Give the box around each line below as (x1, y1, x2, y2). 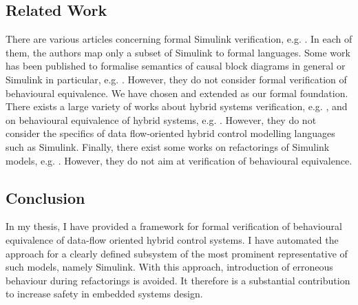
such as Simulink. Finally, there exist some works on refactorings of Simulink (6, 139, 330, 154)
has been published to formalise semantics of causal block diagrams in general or (6, 59, 346, 73)
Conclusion (6, 187, 85, 208)
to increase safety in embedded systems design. (6, 286, 203, 301)
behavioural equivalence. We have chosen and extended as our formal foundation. (6, 85, 348, 100)
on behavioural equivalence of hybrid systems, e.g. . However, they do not (6, 112, 317, 127)
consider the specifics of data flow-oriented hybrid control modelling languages (6, 126, 335, 140)
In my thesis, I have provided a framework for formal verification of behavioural (6, 219, 342, 233)
